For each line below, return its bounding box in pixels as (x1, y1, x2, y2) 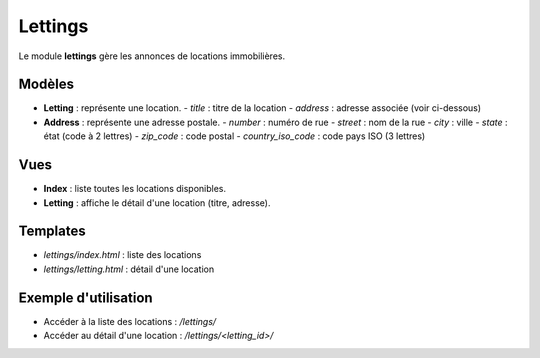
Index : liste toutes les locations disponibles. (43, 183, 227, 195)
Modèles (18, 76, 75, 93)
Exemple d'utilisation (18, 289, 154, 306)
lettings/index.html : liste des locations (43, 249, 202, 261)
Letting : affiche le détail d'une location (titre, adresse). (43, 196, 271, 209)
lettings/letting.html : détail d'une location (43, 263, 215, 275)
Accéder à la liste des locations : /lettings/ (43, 315, 217, 327)
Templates (18, 223, 86, 240)
